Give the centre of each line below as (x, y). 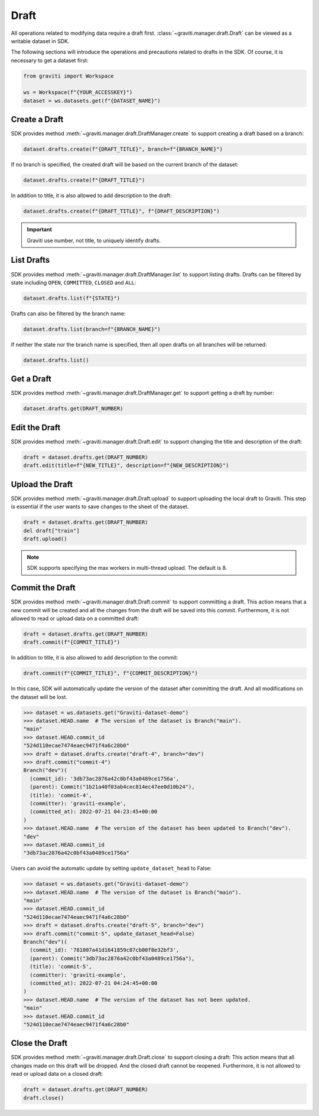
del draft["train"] (51, 531)
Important (40, 230)
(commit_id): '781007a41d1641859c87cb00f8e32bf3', (105, 950)
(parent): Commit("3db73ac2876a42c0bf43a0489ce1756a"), (112, 958)
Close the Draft (39, 1043)
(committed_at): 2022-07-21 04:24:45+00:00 (94, 983)
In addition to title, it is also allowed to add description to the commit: (95, 658)
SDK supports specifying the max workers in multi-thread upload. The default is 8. (127, 568)
